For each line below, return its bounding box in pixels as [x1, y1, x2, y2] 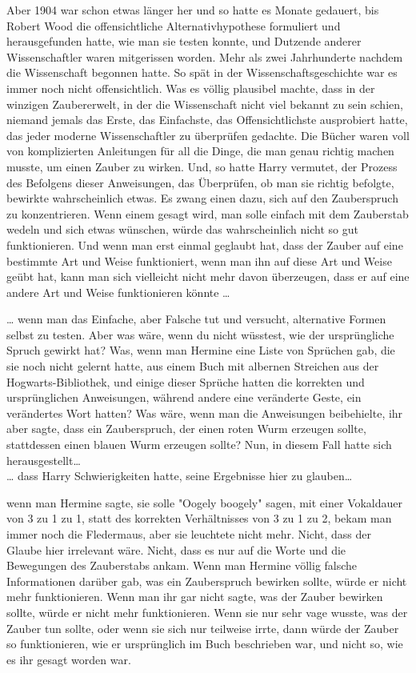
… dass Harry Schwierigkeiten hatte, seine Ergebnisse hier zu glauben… [6, 467, 353, 484]
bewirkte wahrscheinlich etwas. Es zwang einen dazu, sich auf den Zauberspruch [6, 190, 398, 206]
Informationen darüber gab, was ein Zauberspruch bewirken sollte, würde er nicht [6, 572, 407, 589]
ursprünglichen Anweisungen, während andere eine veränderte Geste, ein [6, 389, 362, 406]
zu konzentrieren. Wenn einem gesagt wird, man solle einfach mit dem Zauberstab [6, 205, 409, 222]
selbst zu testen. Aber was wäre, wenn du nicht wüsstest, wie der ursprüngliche [6, 326, 394, 343]
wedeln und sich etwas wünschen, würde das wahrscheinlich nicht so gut [6, 221, 358, 238]
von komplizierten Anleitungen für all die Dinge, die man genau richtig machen [6, 142, 394, 159]
